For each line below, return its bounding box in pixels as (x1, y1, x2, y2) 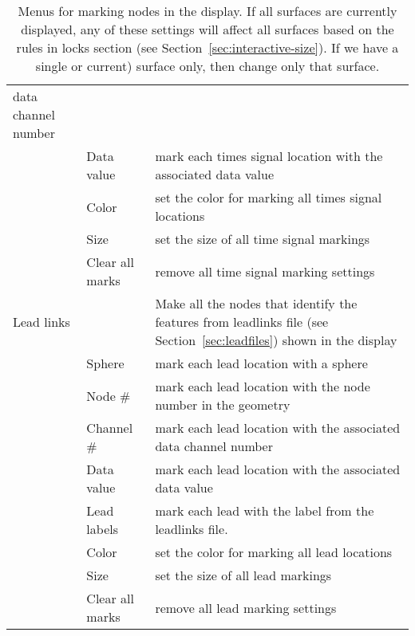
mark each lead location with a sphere (155, 354, 368, 372)
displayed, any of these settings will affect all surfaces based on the (21, 20, 394, 38)
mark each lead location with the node (155, 377, 370, 395)
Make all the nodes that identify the (155, 294, 358, 312)
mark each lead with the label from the (155, 501, 374, 520)
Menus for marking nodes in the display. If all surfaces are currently (18, 2, 397, 20)
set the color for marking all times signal (155, 188, 382, 206)
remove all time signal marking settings (155, 261, 375, 281)
